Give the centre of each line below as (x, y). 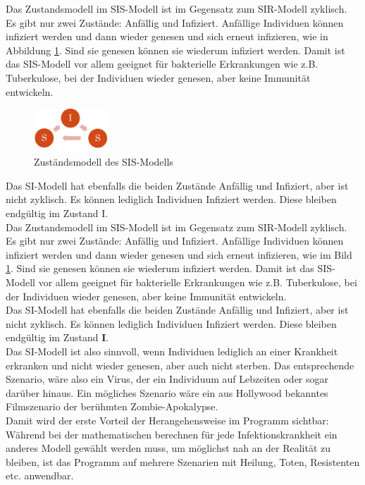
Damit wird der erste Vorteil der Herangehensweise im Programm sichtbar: (167, 420)
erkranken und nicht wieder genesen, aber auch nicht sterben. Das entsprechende (180, 365)
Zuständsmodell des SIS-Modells (104, 162)
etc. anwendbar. (40, 475)
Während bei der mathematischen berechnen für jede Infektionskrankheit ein (172, 434)
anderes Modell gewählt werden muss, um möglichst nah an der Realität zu (168, 448)
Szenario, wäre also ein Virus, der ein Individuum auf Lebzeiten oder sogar (167, 379)
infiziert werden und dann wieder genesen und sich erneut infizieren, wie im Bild (179, 254)
